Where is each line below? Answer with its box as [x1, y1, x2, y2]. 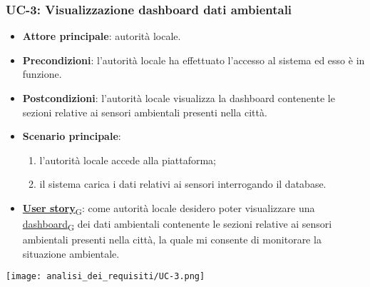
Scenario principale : [22, 129, 121, 143]
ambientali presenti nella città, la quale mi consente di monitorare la [22, 232, 322, 247]
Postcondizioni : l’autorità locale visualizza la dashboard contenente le [22, 91, 335, 105]
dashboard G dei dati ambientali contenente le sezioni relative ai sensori [22, 216, 332, 233]
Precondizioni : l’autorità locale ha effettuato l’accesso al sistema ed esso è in [22, 52, 365, 67]
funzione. [22, 66, 62, 81]
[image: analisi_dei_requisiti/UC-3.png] [6, 271, 205, 282]
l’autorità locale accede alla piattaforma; [39, 152, 217, 167]
